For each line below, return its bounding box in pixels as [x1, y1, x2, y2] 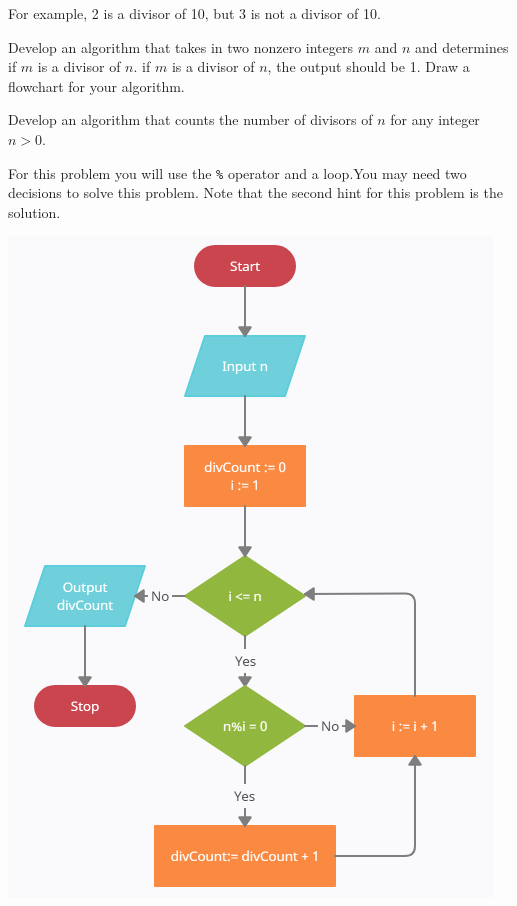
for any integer [390, 109, 480, 130]
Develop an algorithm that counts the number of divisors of [8, 109, 373, 130]
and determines [414, 36, 509, 57]
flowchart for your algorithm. [8, 75, 185, 96]
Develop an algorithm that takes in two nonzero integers [8, 36, 354, 57]
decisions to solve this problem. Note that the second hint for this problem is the [8, 182, 503, 203]
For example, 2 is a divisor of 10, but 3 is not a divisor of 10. [8, 3, 381, 23]
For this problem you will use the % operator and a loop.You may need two [8, 162, 467, 183]
